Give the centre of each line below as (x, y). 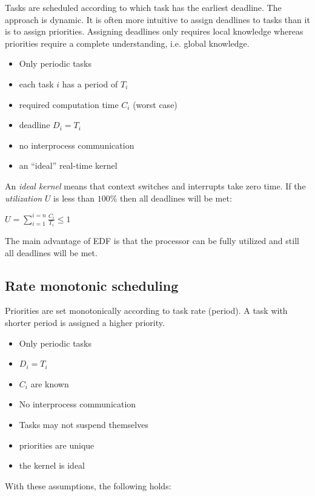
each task (36, 83)
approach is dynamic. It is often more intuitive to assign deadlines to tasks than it (157, 19)
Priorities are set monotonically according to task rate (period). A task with (146, 311)
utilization (24, 198)
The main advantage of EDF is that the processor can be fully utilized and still (152, 241)
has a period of (90, 83)
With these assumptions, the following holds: (88, 485)
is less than (74, 198)
